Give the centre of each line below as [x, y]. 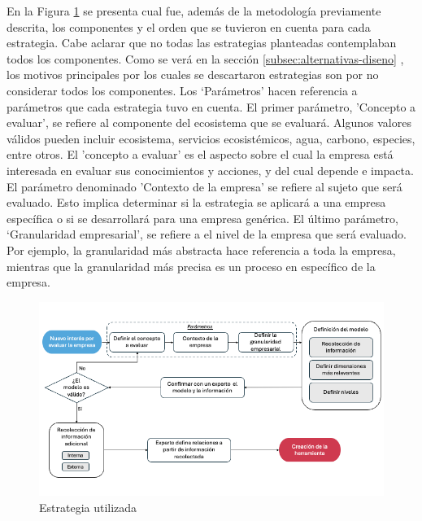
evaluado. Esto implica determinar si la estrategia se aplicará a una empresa [196, 202]
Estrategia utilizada [88, 507]
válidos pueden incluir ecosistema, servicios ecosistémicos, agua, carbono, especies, [211, 138]
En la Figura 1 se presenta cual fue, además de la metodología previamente [194, 11]
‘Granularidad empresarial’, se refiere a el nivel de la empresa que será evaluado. [207, 234]
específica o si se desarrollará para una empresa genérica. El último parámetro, [202, 218]
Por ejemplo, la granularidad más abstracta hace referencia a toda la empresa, [201, 250]
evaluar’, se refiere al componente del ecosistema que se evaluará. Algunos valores [209, 123]
